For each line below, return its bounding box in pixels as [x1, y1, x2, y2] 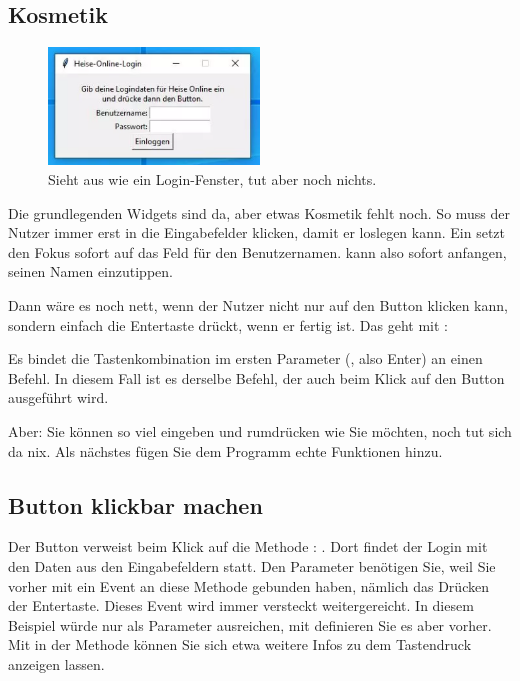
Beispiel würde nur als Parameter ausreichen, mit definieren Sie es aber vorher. [8, 614, 492, 635]
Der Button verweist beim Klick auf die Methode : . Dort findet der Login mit [8, 536, 488, 557]
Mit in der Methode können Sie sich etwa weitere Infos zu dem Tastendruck [8, 634, 472, 655]
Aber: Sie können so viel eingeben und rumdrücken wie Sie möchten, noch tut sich [8, 421, 512, 441]
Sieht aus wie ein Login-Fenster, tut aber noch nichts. [48, 169, 377, 190]
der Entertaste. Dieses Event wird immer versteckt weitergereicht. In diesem [8, 595, 474, 616]
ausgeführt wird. [8, 387, 109, 408]
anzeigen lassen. [8, 653, 105, 674]
